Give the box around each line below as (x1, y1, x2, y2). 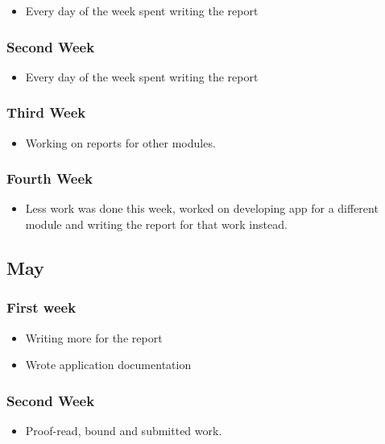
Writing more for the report (25, 329, 163, 346)
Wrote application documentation (25, 356, 192, 373)
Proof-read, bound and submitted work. (25, 422, 222, 439)
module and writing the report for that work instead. (25, 216, 288, 233)
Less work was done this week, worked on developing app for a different (25, 200, 379, 217)
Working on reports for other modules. (25, 134, 216, 151)
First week (6, 297, 77, 317)
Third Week (6, 102, 86, 122)
